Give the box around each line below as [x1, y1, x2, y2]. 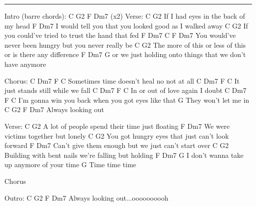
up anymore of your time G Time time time [4, 159, 137, 170]
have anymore [4, 59, 46, 69]
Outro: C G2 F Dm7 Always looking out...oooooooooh [4, 192, 169, 203]
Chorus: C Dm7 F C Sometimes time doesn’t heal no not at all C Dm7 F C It [4, 75, 240, 86]
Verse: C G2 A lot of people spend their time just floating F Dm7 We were [4, 120, 230, 131]
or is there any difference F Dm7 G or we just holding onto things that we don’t [4, 49, 246, 59]
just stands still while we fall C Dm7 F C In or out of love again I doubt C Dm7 [4, 85, 247, 95]
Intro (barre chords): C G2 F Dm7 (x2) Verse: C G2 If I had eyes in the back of [4, 11, 245, 21]
